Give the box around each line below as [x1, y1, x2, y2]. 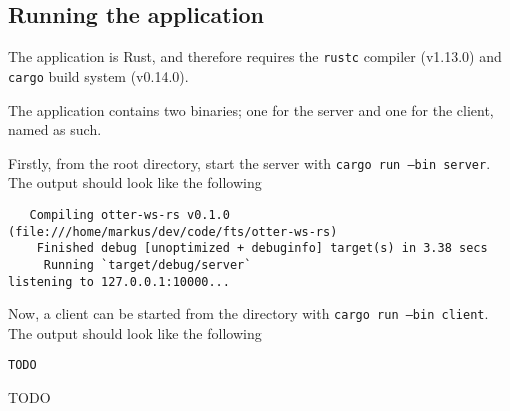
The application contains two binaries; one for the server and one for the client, [8, 99, 494, 120]
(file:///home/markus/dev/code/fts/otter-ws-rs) [8, 224, 338, 239]
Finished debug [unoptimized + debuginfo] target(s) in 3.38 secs [36, 241, 488, 256]
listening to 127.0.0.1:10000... [8, 274, 230, 289]
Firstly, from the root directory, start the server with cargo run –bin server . [8, 152, 491, 173]
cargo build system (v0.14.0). [8, 65, 189, 86]
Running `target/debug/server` [43, 257, 252, 272]
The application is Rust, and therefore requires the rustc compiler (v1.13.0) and [8, 46, 502, 67]
